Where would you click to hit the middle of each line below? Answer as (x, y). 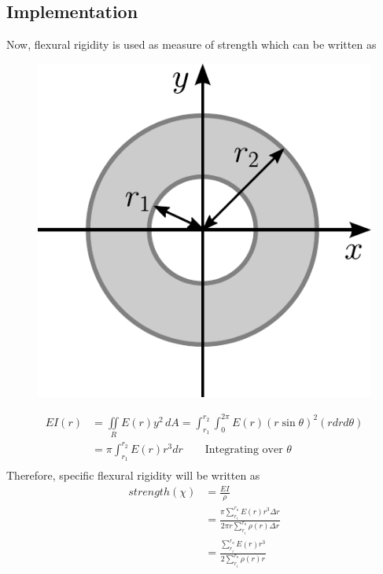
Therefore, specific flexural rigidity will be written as (133, 475)
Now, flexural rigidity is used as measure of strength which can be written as (191, 44)
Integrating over (244, 449)
